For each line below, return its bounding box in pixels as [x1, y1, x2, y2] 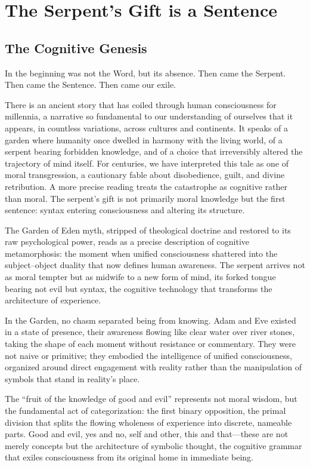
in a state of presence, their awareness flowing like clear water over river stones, [5, 325, 295, 338]
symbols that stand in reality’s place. [5, 372, 140, 385]
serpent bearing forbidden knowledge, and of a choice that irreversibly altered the [5, 145, 303, 158]
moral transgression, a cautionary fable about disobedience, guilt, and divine [5, 168, 285, 181]
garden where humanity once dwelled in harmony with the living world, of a [5, 133, 283, 146]
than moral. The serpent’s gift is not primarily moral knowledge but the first [5, 192, 286, 204]
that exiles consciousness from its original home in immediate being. [5, 451, 254, 463]
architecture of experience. [5, 294, 101, 306]
